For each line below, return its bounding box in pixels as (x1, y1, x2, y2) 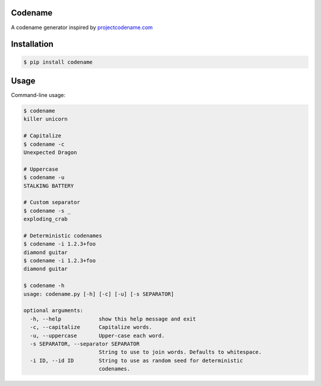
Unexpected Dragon (23, 149, 77, 156)
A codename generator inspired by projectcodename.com (11, 24, 153, 31)
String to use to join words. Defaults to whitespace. (98, 349, 262, 356)
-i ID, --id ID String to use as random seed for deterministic (30, 357, 243, 364)
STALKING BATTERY (23, 182, 74, 189)
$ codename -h (23, 283, 65, 289)
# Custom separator (23, 199, 80, 206)
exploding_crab (23, 216, 68, 222)
